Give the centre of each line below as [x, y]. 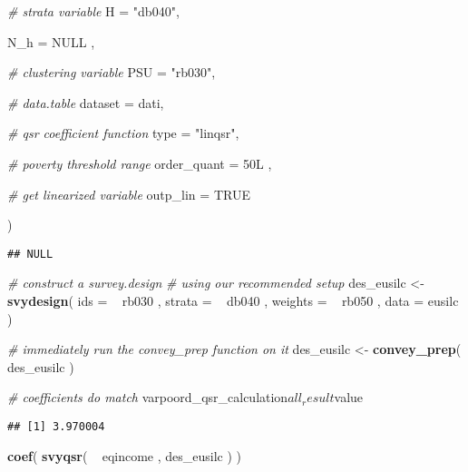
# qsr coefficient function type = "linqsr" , [123, 133]
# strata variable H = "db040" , [93, 11]
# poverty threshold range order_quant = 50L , [140, 163]
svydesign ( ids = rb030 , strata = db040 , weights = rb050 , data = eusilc [233, 300]
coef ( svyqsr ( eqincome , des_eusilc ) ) [125, 455]
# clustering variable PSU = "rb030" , [112, 72]
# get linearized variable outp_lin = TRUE [129, 194]
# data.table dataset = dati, [86, 102]
